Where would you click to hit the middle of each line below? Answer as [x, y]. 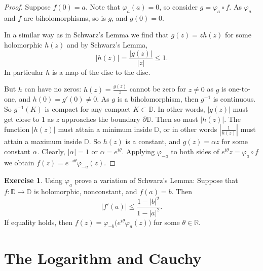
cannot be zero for [158, 89]
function [17, 129]
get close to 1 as [29, 119]
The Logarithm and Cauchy [103, 258]
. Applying [138, 151]
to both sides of [195, 151]
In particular [24, 72]
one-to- [239, 89]
